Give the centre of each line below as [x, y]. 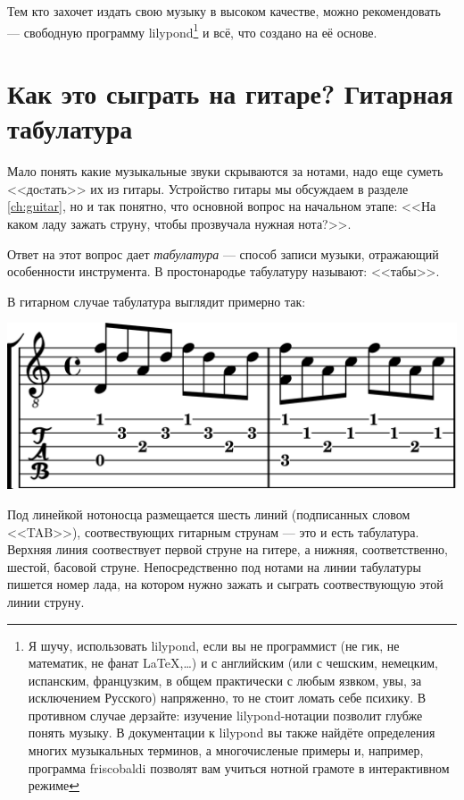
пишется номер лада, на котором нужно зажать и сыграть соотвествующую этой [225, 584]
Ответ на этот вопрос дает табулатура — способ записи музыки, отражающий [223, 253]
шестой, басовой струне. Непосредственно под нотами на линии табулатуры [214, 566]
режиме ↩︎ [54, 785]
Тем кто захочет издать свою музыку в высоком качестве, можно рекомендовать [224, 11]
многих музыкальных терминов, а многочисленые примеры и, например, [226, 750]
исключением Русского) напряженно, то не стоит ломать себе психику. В [227, 698]
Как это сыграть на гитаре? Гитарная [230, 93]
